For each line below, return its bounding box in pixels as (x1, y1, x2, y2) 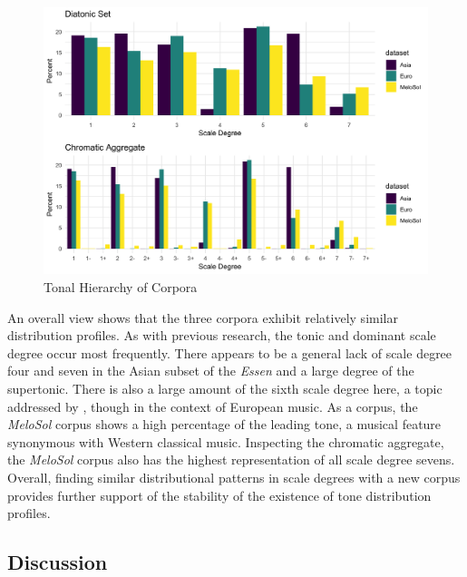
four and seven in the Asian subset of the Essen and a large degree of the (7, 361, 414, 380)
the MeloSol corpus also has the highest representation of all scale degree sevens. (7, 450, 455, 469)
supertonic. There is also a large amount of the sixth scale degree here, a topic (7, 378, 443, 397)
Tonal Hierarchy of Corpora (44, 277, 198, 296)
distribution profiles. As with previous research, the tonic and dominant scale (7, 326, 436, 345)
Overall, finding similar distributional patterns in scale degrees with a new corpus (7, 467, 461, 486)
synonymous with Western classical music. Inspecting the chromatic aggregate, (7, 432, 444, 451)
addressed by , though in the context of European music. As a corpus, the (7, 396, 418, 416)
